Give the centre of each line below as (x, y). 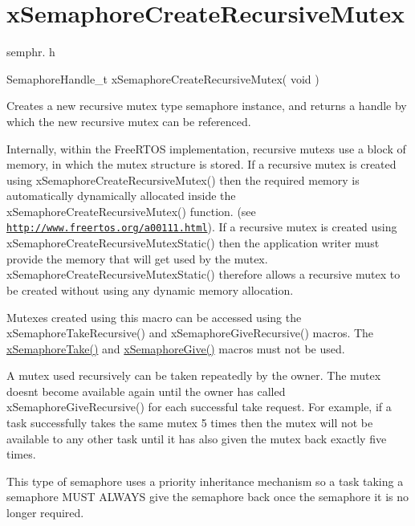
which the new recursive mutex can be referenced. (129, 121)
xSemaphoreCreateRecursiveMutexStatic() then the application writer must (193, 243)
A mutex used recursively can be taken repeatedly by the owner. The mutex (194, 375)
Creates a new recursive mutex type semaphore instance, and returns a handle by (207, 106)
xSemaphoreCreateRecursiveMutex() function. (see (131, 211)
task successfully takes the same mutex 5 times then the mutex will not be (190, 423)
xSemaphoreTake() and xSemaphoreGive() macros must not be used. (176, 348)
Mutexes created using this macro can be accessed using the (154, 317)
